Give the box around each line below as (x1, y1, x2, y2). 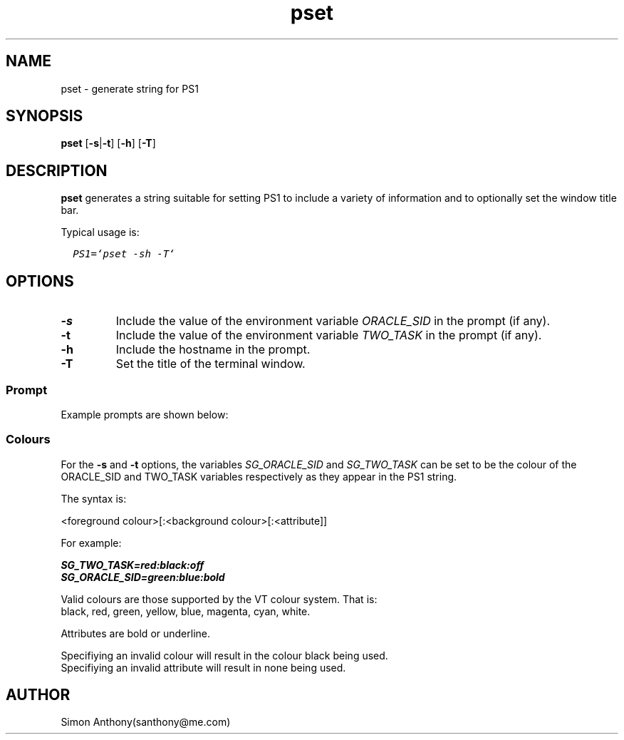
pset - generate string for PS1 (61, 82, 199, 95)
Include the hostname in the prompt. (115, 342, 311, 357)
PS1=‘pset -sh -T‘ (73, 248, 175, 260)
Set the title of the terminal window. (115, 356, 306, 371)
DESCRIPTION (6, 161, 108, 180)
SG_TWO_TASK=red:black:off (61, 558, 204, 571)
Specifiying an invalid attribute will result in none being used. (61, 661, 346, 674)
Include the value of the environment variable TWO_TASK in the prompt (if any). (115, 328, 542, 343)
